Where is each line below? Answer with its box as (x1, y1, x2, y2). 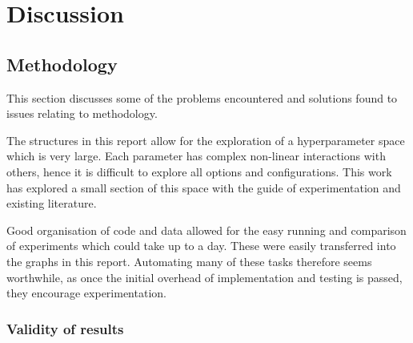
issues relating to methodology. (6, 105, 158, 122)
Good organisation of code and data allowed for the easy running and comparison (6, 221, 407, 238)
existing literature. (6, 195, 97, 212)
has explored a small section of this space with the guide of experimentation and (6, 179, 401, 196)
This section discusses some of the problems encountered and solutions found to (6, 89, 398, 106)
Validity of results (6, 318, 124, 338)
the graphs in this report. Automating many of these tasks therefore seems (6, 252, 372, 269)
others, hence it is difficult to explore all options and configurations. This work (6, 163, 392, 180)
